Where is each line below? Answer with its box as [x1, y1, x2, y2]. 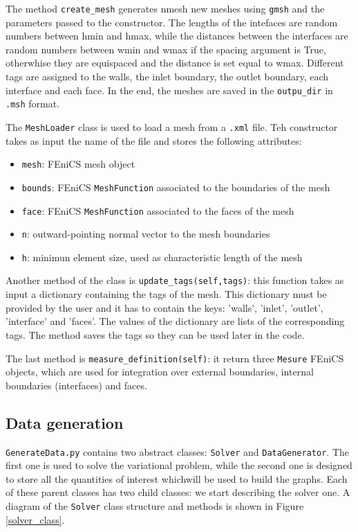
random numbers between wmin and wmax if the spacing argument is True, [6, 42, 326, 56]
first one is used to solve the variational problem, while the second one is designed [6, 458, 352, 472]
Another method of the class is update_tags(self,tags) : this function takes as [6, 273, 344, 287]
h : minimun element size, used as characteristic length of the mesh [21, 249, 303, 264]
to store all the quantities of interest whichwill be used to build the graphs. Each [6, 471, 348, 486]
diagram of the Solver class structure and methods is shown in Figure [6, 498, 304, 513]
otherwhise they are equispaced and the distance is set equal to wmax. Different [6, 55, 344, 70]
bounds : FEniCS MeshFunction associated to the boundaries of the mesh [21, 179, 330, 194]
